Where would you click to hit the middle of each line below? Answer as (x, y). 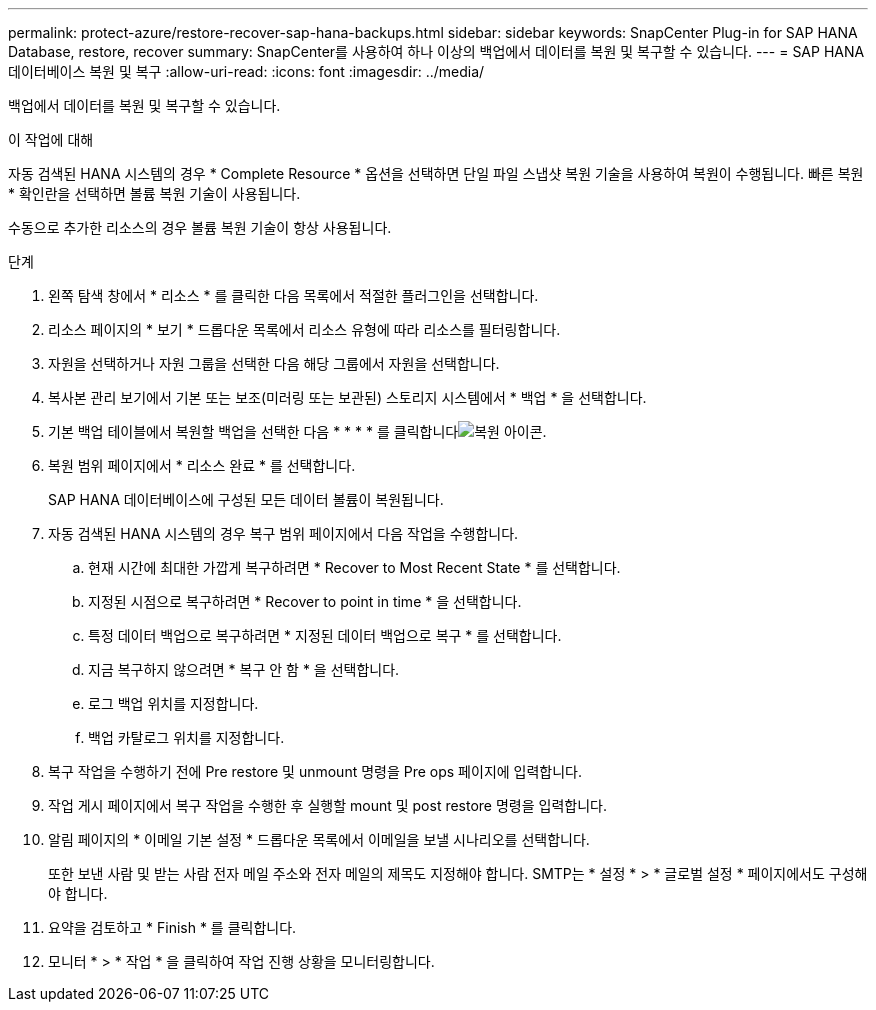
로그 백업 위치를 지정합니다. (173, 703)
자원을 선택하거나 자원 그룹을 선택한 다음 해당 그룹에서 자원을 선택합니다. (274, 363)
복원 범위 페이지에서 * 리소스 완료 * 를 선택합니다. (202, 465)
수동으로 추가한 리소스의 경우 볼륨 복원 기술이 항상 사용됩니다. (200, 227)
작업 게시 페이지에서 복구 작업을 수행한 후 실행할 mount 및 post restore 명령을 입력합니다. (327, 805)
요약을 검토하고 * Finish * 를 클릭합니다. (172, 927)
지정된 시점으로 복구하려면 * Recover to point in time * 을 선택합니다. (305, 601)
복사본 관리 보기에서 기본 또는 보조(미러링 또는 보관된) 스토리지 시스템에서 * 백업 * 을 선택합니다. (347, 397)
